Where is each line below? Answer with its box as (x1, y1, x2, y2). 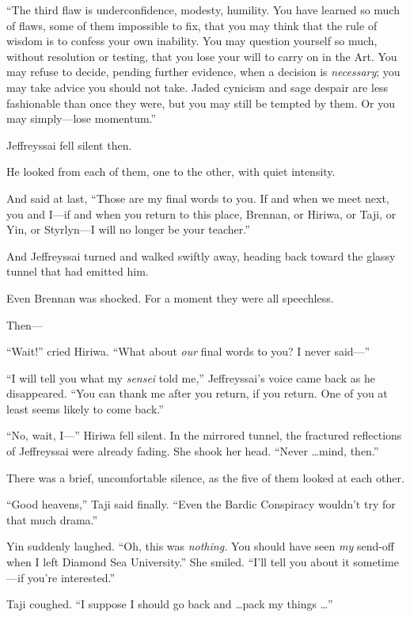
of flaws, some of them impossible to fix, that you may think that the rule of (6, 17, 378, 33)
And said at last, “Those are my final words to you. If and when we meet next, (6, 189, 389, 206)
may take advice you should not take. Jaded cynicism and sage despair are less (6, 78, 389, 95)
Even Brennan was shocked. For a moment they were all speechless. (6, 289, 334, 306)
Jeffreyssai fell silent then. (6, 136, 132, 153)
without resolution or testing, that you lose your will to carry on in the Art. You (6, 48, 397, 64)
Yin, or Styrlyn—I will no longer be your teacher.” (6, 221, 250, 238)
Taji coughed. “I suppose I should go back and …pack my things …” (6, 596, 333, 612)
